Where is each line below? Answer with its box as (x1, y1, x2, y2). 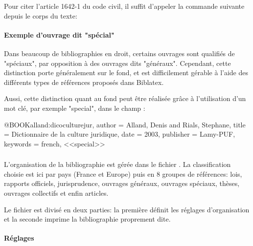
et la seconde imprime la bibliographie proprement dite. (4, 214, 171, 224)
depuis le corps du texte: (4, 10, 77, 20)
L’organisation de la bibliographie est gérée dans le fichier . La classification (4, 159, 231, 169)
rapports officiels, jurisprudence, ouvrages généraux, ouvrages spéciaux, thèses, (4, 178, 240, 188)
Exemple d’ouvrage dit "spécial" (4, 29, 115, 40)
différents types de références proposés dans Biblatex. (4, 77, 164, 87)
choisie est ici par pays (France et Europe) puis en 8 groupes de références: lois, (4, 168, 242, 179)
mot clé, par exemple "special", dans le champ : (4, 102, 145, 113)
